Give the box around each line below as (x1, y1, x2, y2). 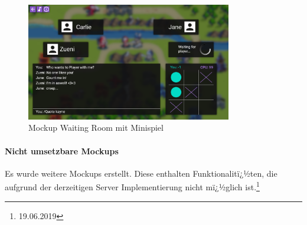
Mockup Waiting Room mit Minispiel (28, 121, 164, 134)
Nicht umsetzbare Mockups (5, 144, 119, 157)
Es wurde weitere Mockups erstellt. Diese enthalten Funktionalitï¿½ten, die (5, 167, 277, 179)
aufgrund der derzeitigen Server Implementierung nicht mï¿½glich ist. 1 (5, 179, 260, 193)
